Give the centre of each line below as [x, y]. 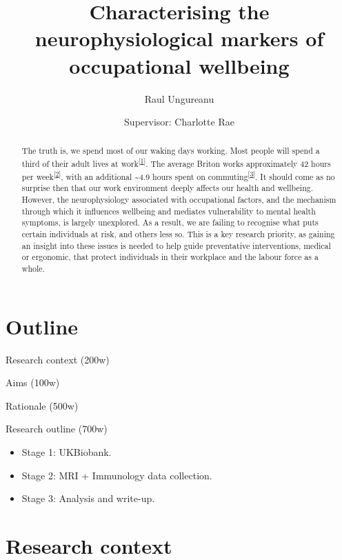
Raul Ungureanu [179, 98]
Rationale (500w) [42, 405]
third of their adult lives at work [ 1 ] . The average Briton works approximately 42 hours [176, 163]
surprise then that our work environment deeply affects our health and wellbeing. [167, 188]
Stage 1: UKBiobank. [67, 451]
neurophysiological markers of [179, 38]
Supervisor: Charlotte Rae [179, 122]
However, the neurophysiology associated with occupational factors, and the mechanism [179, 200]
